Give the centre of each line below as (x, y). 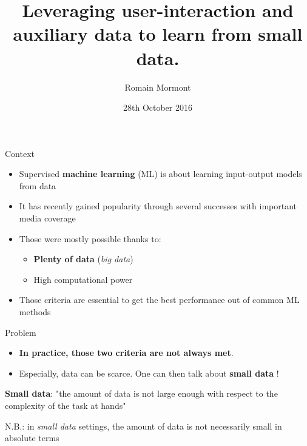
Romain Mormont (158, 87)
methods (35, 312)
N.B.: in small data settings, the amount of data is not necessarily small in (143, 426)
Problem (21, 332)
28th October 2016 (158, 107)
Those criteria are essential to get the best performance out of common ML (159, 300)
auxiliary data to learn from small (158, 34)
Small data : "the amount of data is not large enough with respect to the (141, 393)
